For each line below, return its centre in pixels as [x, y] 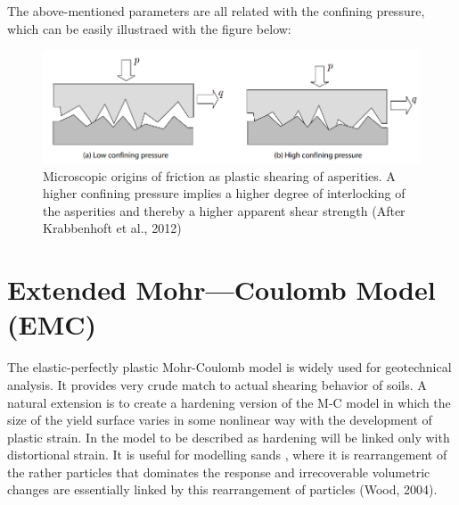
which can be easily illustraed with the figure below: [149, 28]
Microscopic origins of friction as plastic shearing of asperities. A [219, 175]
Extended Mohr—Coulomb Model [221, 290]
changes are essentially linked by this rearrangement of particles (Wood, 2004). [222, 489]
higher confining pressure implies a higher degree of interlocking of [224, 193]
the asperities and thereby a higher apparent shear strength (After [224, 210]
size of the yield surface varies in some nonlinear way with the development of [220, 420]
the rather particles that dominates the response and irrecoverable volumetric [219, 472]
